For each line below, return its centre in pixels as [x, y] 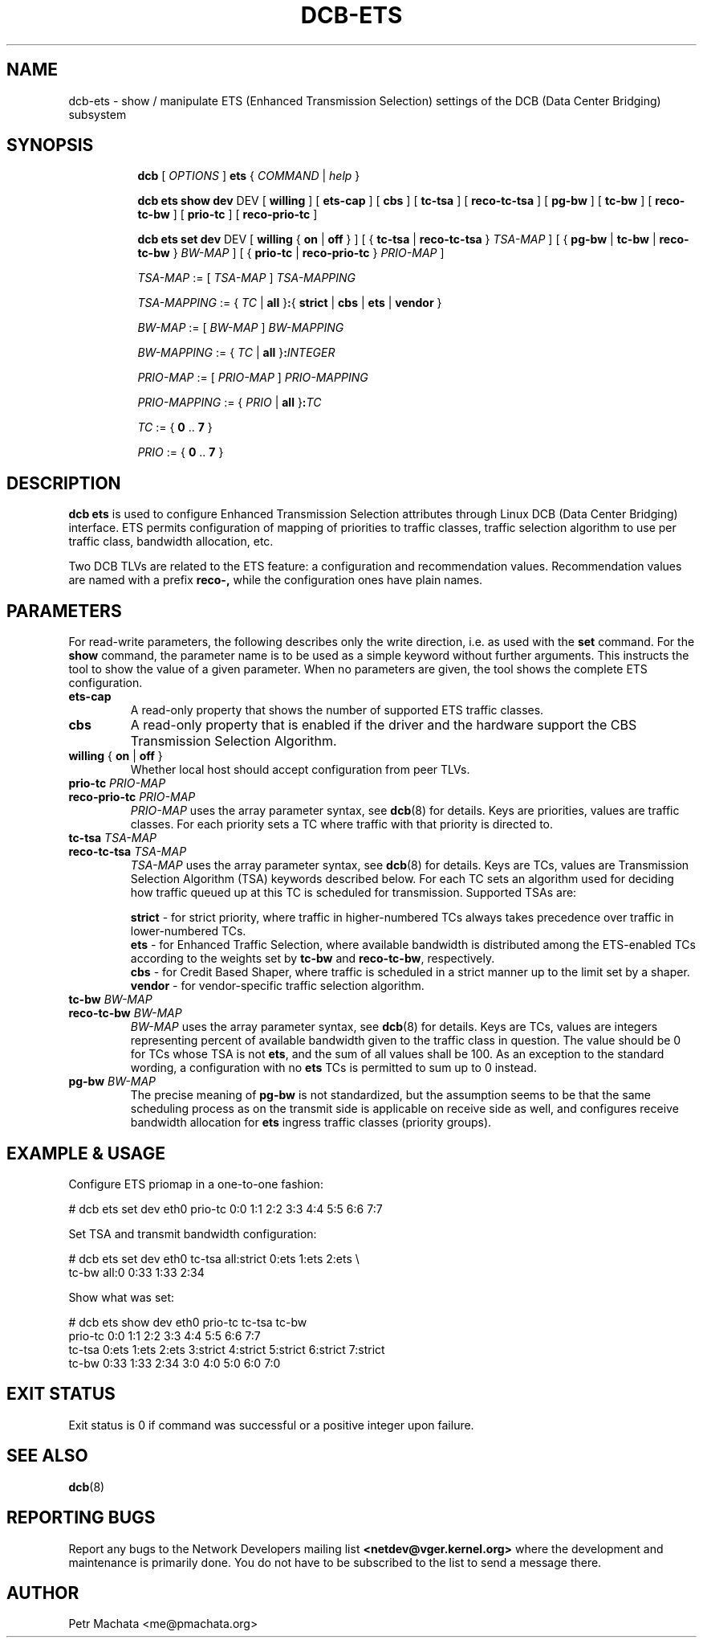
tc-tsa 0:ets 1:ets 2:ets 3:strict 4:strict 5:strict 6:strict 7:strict [227, 1349]
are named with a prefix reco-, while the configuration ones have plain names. [276, 580]
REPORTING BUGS [81, 1518]
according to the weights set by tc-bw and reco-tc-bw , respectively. [313, 959]
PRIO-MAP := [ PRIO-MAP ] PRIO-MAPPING [253, 378]
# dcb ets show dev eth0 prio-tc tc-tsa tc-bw [188, 1322]
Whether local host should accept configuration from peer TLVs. [300, 770]
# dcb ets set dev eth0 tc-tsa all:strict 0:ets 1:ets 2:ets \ [214, 1258]
